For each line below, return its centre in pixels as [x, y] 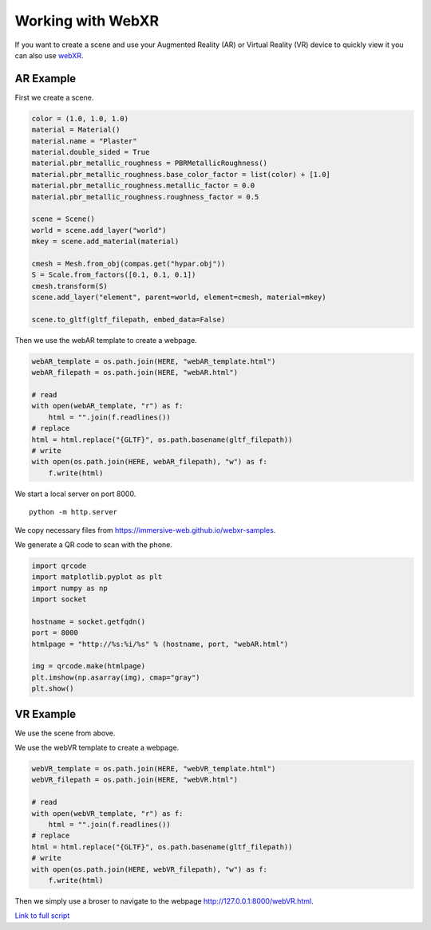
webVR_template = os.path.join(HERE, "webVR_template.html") [154, 769]
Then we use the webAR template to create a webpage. [106, 340]
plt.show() [53, 689]
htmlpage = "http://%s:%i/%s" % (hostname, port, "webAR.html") [160, 644]
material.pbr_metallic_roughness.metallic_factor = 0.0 [143, 186]
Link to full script [42, 916]
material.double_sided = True [91, 152]
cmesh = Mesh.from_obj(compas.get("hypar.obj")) [129, 264]
